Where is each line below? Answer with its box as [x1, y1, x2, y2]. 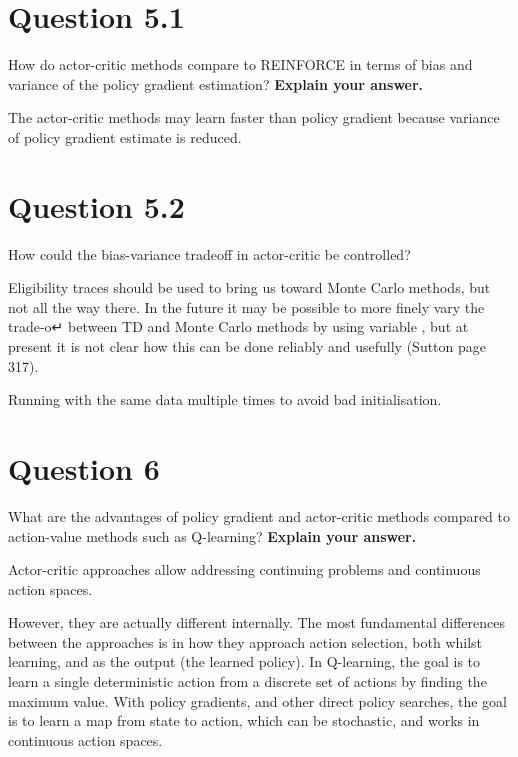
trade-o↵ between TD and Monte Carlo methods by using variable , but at [8, 316, 469, 337]
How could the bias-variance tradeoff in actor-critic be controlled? [8, 243, 411, 264]
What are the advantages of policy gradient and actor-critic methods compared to [8, 505, 511, 526]
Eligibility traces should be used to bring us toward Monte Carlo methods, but [8, 277, 491, 298]
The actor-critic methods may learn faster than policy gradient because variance [8, 107, 500, 128]
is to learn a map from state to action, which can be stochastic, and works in [8, 710, 480, 731]
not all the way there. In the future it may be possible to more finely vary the [8, 296, 485, 317]
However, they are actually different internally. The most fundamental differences [8, 612, 505, 633]
